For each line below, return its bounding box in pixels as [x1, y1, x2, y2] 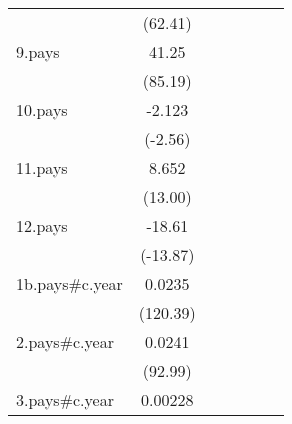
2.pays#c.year [16, 330, 114, 353]
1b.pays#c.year [16, 272, 123, 295]
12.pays [16, 214, 68, 237]
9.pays [16, 40, 60, 63]
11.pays [16, 156, 68, 179]
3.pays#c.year [16, 388, 114, 411]
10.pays [16, 98, 68, 121]
